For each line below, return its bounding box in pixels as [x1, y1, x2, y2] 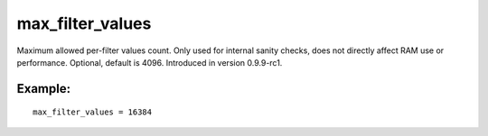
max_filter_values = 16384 [33, 107, 153, 117]
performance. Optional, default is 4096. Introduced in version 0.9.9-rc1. [16, 57, 283, 68]
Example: [16, 81, 71, 96]
